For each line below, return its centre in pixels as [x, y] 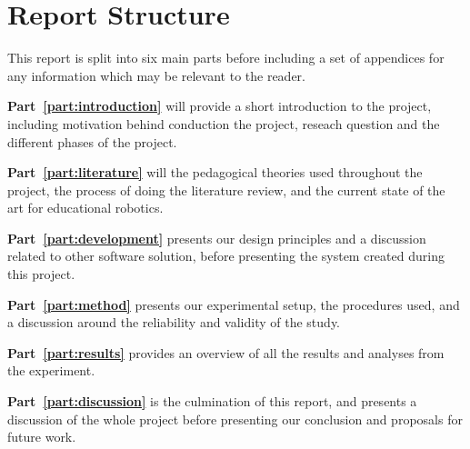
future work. [42, 437]
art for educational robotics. [85, 208]
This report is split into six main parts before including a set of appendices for [226, 58]
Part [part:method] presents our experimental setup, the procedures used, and [234, 304]
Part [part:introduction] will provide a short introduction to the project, [220, 106]
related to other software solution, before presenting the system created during [226, 256]
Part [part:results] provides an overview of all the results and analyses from [226, 352]
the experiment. [51, 370]
